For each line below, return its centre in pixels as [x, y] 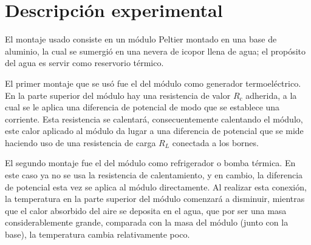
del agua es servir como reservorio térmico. [84, 63]
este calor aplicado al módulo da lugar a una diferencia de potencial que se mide [154, 131]
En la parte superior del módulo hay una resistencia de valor [118, 95]
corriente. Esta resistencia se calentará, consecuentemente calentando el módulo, [154, 119]
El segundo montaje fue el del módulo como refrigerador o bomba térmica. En [150, 163]
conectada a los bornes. [215, 142]
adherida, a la [271, 95]
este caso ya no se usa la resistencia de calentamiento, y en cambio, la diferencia [154, 175]
